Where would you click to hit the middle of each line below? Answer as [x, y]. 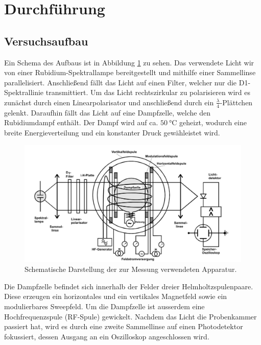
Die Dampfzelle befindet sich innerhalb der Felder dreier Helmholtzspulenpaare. [129, 286]
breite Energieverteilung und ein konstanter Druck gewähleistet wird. [112, 132]
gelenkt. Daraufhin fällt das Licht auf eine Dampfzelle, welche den [107, 112]
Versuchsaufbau [46, 41]
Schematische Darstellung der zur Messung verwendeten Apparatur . [131, 269]
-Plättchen [236, 102]
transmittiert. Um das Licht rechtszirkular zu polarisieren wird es [148, 92]
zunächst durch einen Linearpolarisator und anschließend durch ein [109, 102]
